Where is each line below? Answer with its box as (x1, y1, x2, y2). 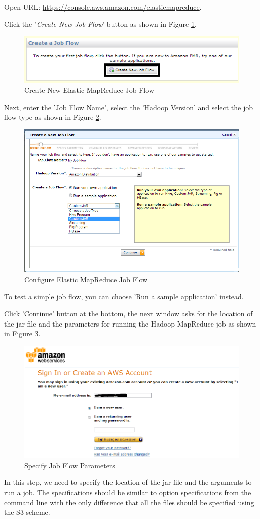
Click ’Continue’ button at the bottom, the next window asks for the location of (4, 308, 253, 319)
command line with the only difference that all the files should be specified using (4, 497, 254, 507)
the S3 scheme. (4, 507, 50, 517)
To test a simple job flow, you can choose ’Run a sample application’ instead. (4, 291, 244, 302)
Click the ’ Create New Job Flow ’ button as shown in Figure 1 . (4, 18, 197, 29)
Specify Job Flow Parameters (24, 460, 115, 470)
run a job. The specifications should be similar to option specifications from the (4, 487, 251, 497)
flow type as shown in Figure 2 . (4, 112, 101, 122)
